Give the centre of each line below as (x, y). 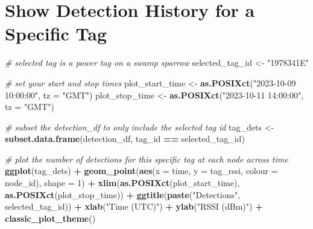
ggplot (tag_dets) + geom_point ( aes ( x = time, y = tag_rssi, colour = (141, 171)
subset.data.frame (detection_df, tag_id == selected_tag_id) (125, 139)
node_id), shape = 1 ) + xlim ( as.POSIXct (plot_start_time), (122, 183)
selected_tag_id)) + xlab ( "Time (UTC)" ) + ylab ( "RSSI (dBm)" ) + (134, 206)
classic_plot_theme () (50, 218)
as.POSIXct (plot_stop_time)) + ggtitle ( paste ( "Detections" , (123, 194)
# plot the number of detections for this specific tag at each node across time (147, 159)
